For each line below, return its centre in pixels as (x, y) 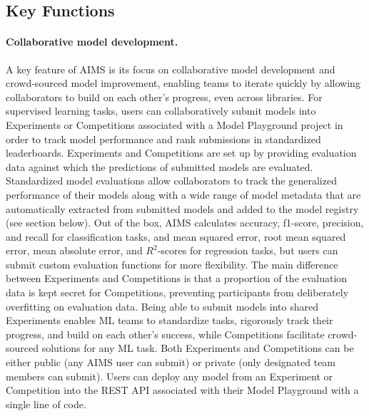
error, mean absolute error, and (74, 250)
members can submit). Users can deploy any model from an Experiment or (170, 376)
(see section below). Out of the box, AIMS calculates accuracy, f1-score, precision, (185, 223)
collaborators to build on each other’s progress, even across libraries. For (164, 97)
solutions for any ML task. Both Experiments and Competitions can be (198, 348)
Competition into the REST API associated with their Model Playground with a (182, 390)
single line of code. (46, 404)
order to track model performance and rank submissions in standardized (163, 139)
